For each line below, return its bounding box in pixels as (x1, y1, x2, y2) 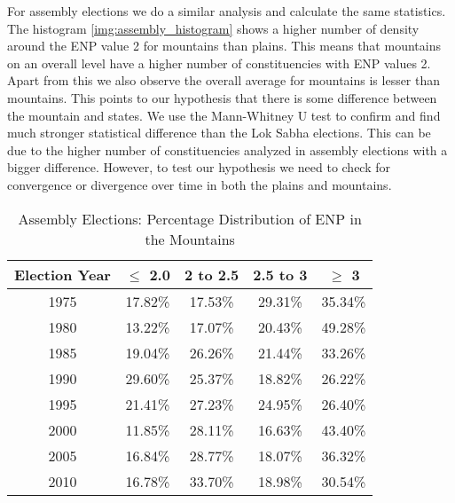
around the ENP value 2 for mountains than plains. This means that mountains (7, 36, 441, 55)
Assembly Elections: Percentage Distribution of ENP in (18, 208, 362, 229)
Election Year (14, 263, 111, 285)
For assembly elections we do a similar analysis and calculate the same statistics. (7, 2, 446, 20)
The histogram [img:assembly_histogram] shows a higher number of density (7, 19, 420, 37)
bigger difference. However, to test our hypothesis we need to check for (7, 158, 391, 177)
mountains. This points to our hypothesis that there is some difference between (7, 88, 437, 106)
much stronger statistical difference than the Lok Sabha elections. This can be (7, 123, 431, 142)
